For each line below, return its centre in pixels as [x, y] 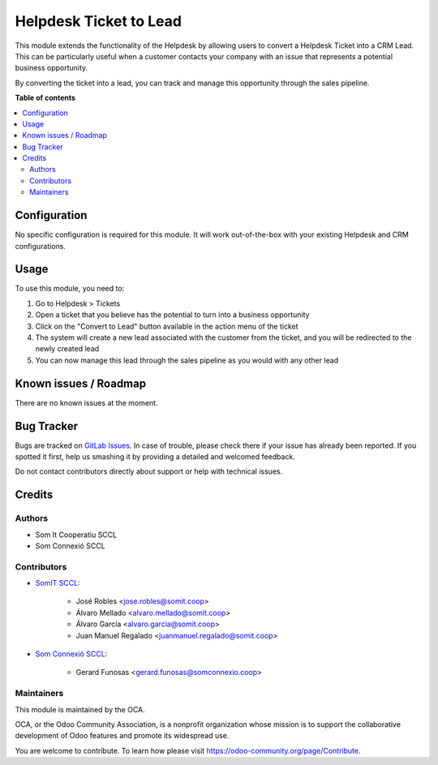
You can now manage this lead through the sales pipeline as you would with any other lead [187, 360]
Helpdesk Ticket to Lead [99, 21]
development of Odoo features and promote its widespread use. [122, 736]
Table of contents [45, 98]
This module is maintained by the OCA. [80, 709]
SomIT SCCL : [58, 583]
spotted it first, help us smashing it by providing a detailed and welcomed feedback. [155, 456]
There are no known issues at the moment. [86, 402]
